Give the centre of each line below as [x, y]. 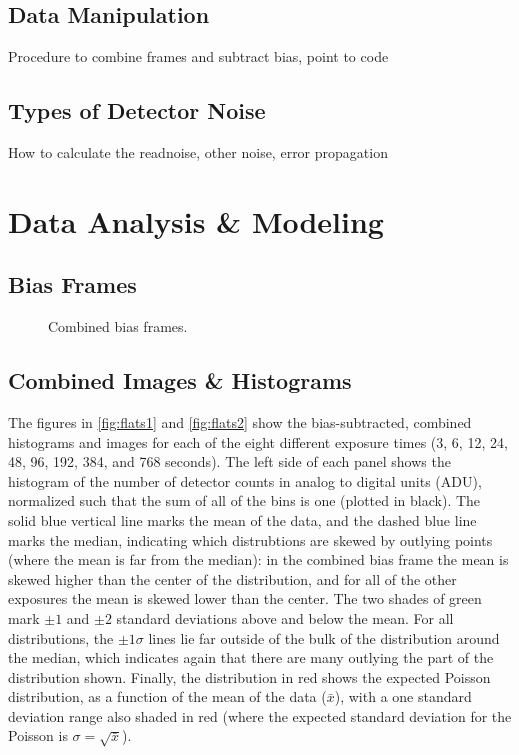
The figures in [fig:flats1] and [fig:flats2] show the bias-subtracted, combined [240, 421]
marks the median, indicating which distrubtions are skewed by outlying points [250, 539]
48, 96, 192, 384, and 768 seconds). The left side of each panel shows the [229, 461]
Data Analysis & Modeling [196, 220]
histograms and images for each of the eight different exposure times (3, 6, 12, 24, [258, 441]
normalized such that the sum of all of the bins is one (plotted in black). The [244, 500]
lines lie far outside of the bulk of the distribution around [324, 637]
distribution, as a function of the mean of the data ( [167, 696]
